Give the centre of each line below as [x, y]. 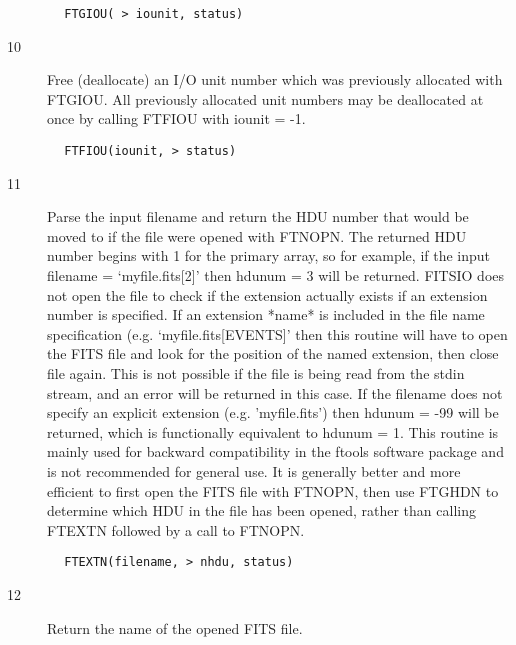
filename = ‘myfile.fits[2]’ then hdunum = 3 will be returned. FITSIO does [276, 275]
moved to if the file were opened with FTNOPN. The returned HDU [257, 235]
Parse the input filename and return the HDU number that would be [258, 216]
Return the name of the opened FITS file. [175, 627]
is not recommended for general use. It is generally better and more [254, 471]
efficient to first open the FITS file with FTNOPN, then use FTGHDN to [273, 490]
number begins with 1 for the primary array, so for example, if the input [269, 255]
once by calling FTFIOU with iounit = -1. [176, 118]
